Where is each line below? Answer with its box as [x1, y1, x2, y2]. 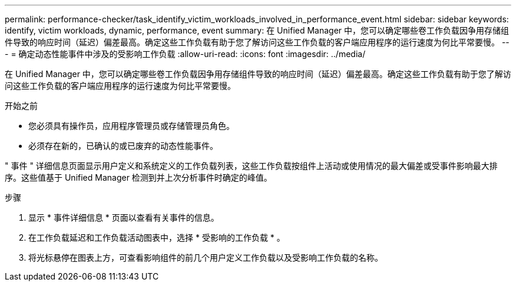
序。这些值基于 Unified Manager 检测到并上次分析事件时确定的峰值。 [5, 172, 272, 182]
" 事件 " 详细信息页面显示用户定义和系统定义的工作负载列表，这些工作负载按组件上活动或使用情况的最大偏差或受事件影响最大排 [5, 161, 498, 171]
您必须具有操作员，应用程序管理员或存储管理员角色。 [28, 121, 234, 131]
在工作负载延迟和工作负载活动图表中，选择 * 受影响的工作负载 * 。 [28, 232, 285, 242]
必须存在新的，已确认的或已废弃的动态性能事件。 [28, 141, 218, 151]
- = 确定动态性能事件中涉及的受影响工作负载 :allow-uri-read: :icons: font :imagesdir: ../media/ [5, 49, 366, 59]
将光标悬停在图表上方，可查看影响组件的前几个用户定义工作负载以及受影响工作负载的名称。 [28, 252, 383, 262]
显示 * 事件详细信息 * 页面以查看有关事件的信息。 [28, 212, 219, 222]
